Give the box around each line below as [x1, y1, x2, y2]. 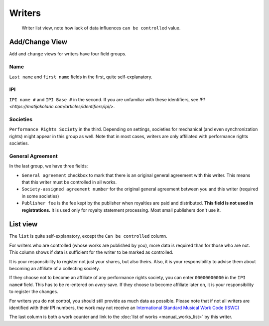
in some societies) [21, 193, 59, 199]
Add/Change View [9, 38, 67, 46]
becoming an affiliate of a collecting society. [9, 266, 100, 271]
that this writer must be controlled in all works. [21, 179, 117, 185]
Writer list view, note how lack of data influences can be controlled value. [21, 25, 181, 31]
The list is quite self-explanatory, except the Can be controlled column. [9, 233, 168, 239]
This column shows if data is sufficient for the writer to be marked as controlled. [9, 249, 174, 255]
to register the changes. [9, 289, 58, 295]
